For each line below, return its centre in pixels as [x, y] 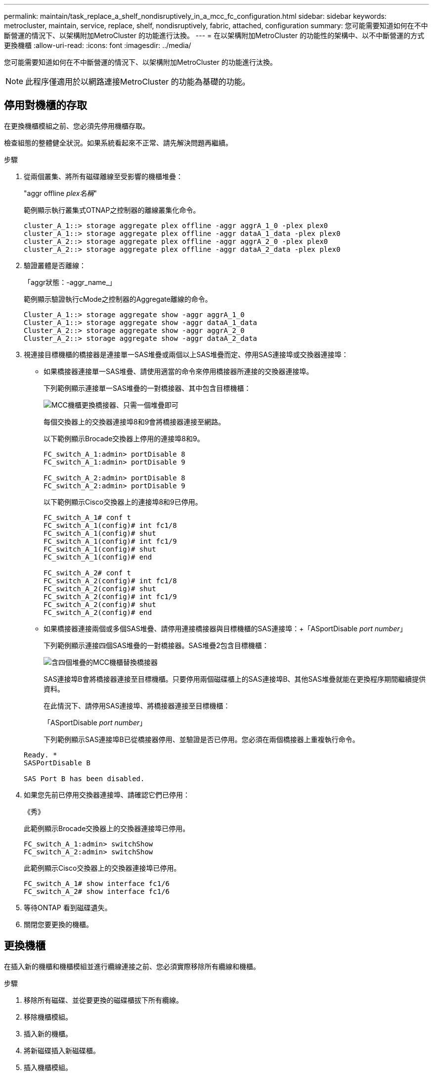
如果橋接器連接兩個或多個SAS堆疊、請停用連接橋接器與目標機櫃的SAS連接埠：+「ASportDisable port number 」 [225, 628]
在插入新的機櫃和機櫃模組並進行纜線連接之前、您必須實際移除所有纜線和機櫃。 [132, 966]
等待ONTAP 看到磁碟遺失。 [68, 907]
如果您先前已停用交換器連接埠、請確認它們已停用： [107, 795]
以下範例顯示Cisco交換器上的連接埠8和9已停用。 [123, 502]
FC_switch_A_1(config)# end [98, 557]
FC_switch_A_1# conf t [87, 517]
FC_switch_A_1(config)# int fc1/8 [110, 525]
